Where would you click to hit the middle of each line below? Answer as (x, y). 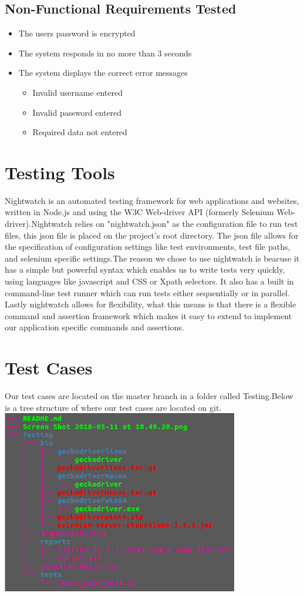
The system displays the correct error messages (103, 73)
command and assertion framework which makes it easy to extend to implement (148, 315)
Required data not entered (80, 132)
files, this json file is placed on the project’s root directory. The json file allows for (152, 235)
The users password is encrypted (77, 33)
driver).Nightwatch (38, 224)
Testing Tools (60, 172)
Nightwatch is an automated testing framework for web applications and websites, (152, 200)
